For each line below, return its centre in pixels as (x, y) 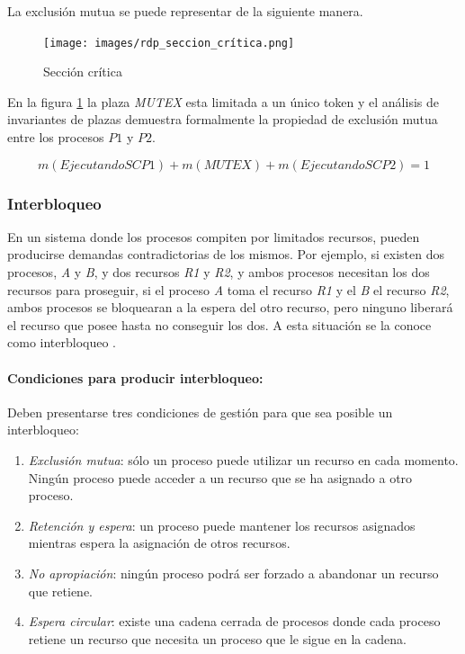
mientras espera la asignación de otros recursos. (159, 543)
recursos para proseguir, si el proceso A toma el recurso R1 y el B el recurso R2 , (228, 289)
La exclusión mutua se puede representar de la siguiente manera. (185, 11)
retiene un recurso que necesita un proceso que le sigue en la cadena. (217, 638)
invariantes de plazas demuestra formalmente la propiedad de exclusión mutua (223, 119)
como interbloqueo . (62, 342)
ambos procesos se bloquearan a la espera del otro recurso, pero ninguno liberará (230, 307)
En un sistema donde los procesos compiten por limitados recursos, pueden (214, 236)
